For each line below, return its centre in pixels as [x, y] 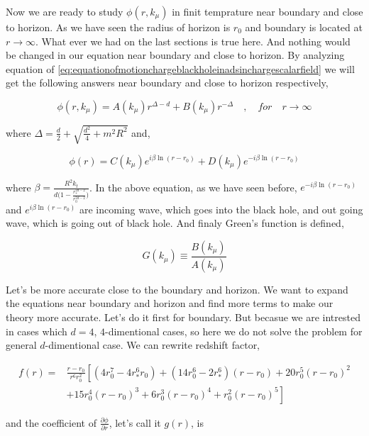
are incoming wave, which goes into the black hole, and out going [221, 209]
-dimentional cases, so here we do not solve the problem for [234, 331]
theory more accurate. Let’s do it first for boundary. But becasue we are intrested [183, 317]
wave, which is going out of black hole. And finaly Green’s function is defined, [175, 223]
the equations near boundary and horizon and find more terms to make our [170, 303]
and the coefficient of [51, 422]
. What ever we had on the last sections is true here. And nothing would [193, 41]
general [21, 345]
